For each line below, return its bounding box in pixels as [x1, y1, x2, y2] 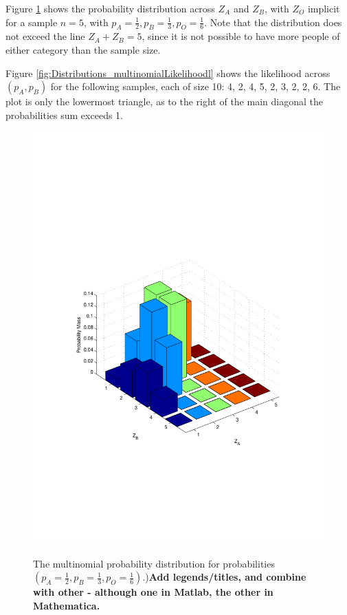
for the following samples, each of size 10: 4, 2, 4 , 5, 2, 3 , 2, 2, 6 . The [50, 79, 341, 94]
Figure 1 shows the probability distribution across [5, 1, 215, 15]
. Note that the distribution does [204, 14, 342, 29]
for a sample [5, 14, 58, 29]
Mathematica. [33, 598, 100, 613]
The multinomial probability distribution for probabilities [33, 556, 275, 570]
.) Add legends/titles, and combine [142, 570, 306, 584]
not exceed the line [5, 29, 85, 43]
